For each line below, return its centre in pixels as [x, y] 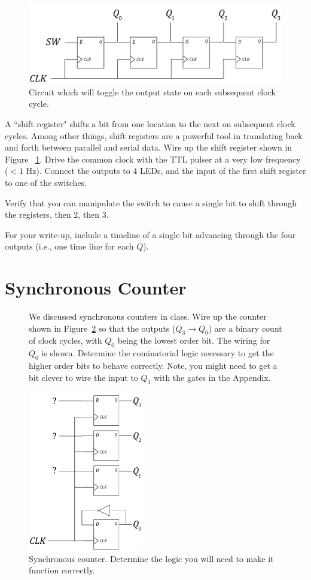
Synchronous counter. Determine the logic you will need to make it [151, 558]
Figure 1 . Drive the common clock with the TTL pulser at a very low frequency [153, 159]
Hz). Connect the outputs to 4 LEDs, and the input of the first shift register [166, 171]
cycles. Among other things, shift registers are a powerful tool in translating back [154, 135]
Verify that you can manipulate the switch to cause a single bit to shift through [151, 202]
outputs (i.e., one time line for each [69, 246]
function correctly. [62, 570]
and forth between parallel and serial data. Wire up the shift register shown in [149, 147]
